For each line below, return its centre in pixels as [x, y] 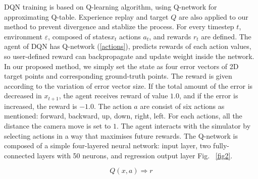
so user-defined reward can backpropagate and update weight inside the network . [129, 56]
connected [19, 155]
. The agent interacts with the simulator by [184, 125]
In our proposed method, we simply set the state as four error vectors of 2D [121, 66]
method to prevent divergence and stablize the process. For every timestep [119, 26]
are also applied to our [213, 16]
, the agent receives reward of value [113, 96]
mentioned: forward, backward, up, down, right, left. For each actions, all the [123, 116]
